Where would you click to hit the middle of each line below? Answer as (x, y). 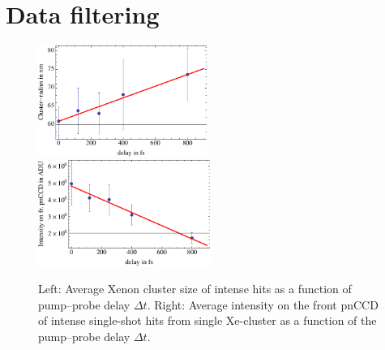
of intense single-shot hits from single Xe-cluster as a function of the (207, 320)
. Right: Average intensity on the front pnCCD (263, 304)
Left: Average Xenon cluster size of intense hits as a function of (195, 289)
